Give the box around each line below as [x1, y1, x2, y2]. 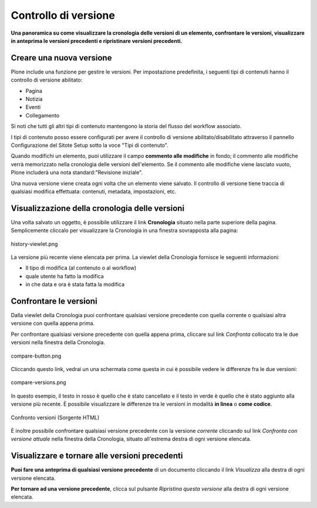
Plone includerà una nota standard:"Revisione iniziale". [11, 169, 143, 176]
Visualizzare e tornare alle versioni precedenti [11, 451, 183, 461]
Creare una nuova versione [11, 53, 112, 63]
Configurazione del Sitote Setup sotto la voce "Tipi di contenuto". [11, 142, 168, 149]
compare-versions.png [11, 379, 67, 386]
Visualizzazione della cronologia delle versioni [11, 203, 185, 213]
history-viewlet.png [11, 240, 58, 247]
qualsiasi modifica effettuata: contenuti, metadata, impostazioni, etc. [11, 188, 177, 195]
